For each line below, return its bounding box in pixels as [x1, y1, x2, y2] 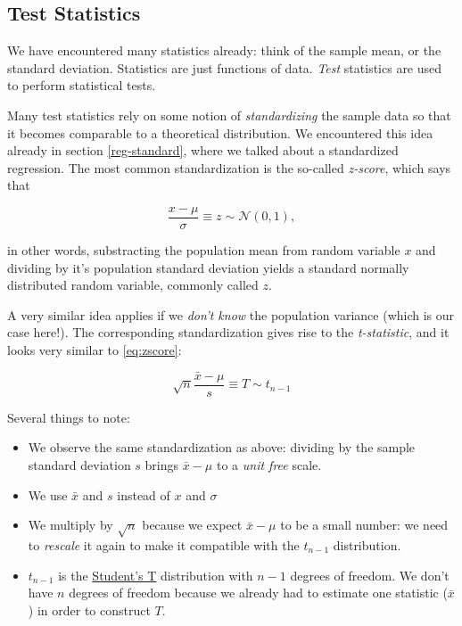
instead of [117, 485, 170, 504]
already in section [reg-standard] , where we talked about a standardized [7, 141, 399, 160]
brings [144, 456, 179, 474]
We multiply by [28, 515, 113, 534]
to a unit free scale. [216, 456, 322, 474]
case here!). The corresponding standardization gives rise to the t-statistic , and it [7, 323, 450, 342]
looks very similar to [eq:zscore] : [7, 340, 182, 358]
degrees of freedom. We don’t [290, 565, 450, 584]
